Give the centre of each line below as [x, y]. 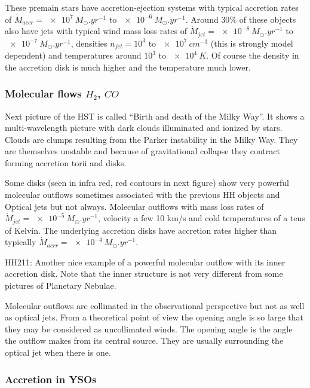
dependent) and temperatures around [73, 55]
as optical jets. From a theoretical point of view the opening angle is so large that [154, 317]
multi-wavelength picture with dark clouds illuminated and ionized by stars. [144, 128]
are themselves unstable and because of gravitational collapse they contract [142, 151]
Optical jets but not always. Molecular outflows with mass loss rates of [134, 206]
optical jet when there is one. [58, 352]
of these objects [268, 19]
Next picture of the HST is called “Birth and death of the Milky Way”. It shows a [155, 116]
